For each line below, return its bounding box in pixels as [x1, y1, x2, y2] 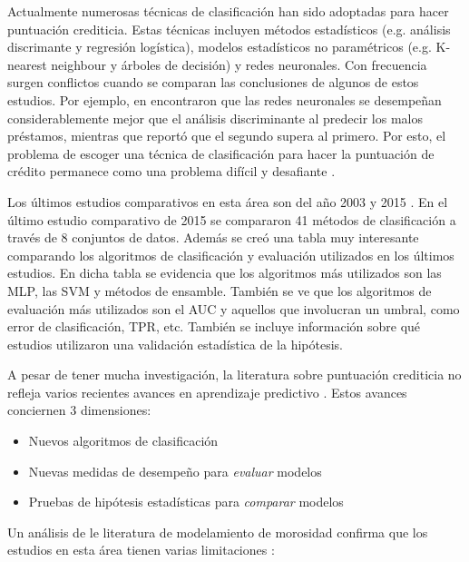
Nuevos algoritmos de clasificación [28, 431, 219, 450]
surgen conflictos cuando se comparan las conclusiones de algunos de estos [7, 73, 419, 92]
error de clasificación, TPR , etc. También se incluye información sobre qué [7, 317, 421, 336]
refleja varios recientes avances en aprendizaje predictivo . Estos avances [7, 382, 407, 401]
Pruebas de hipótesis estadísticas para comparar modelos [28, 492, 344, 511]
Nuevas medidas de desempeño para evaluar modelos [28, 461, 322, 480]
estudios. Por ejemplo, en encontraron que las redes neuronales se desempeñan [7, 90, 442, 109]
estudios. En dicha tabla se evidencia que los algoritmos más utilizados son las [7, 263, 442, 282]
